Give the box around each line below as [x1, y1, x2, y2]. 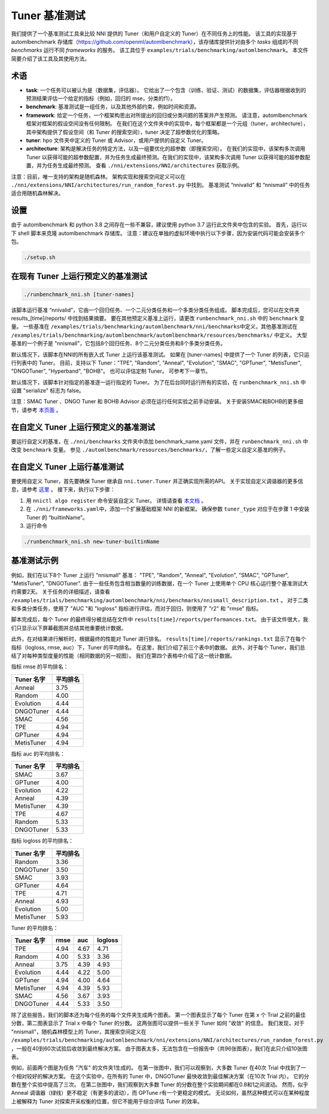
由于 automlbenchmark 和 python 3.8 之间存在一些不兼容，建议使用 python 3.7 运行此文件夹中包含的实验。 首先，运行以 [11, 221, 307, 228]
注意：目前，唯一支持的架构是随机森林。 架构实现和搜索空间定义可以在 [11, 173, 185, 180]
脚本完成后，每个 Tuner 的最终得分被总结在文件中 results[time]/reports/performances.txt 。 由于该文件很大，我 [11, 616, 309, 623]
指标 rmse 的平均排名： [11, 663, 69, 671]
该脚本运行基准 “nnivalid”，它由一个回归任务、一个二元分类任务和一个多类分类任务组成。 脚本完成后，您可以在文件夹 [11, 306, 300, 313]
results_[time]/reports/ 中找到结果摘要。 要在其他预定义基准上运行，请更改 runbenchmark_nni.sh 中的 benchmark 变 [11, 315, 305, 322]
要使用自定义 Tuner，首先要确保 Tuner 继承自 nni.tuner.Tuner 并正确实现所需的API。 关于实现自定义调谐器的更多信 [11, 478, 303, 485]
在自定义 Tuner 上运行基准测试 [11, 461, 124, 472]
